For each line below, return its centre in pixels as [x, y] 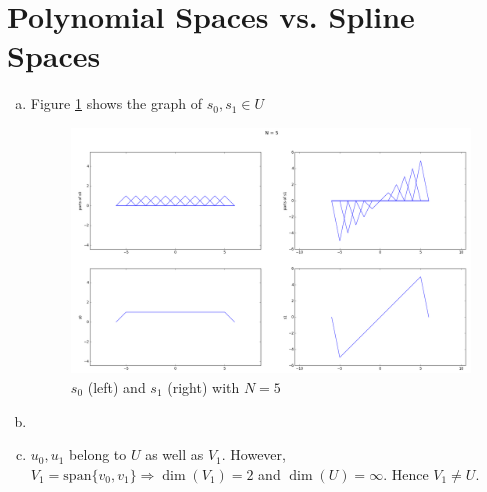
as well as [174, 454]
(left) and [116, 386]
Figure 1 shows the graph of [116, 103]
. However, [253, 454]
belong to [98, 454]
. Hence [406, 473]
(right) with [203, 386]
